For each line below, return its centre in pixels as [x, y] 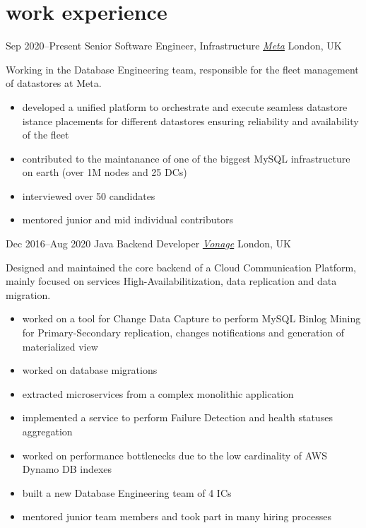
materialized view [60, 346]
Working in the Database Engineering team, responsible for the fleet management [182, 69]
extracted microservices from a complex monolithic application [158, 393]
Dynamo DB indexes [67, 469]
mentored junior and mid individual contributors [128, 219]
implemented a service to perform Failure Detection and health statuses [177, 417]
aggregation [47, 431]
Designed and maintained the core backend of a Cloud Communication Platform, [181, 267]
